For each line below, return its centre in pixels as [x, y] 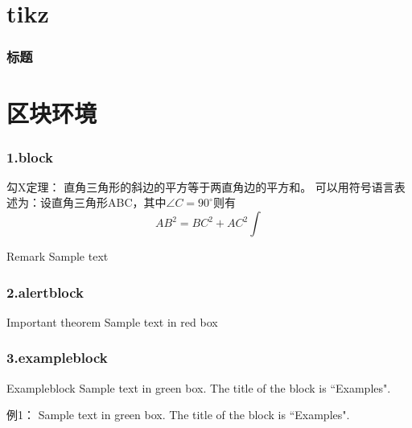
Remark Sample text [58, 256]
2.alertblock [45, 292]
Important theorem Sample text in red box [112, 321]
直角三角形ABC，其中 [109, 202]
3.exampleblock [57, 358]
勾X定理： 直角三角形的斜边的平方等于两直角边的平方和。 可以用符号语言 [200, 186]
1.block [30, 156]
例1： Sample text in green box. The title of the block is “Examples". [178, 415]
